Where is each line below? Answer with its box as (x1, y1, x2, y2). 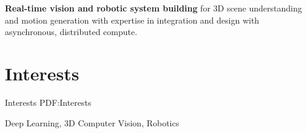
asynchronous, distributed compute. (5, 25, 138, 38)
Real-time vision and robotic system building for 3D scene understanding (5, 2, 302, 14)
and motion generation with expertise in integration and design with (5, 13, 260, 26)
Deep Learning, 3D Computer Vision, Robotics (5, 116, 180, 129)
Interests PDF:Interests (5, 96, 92, 108)
